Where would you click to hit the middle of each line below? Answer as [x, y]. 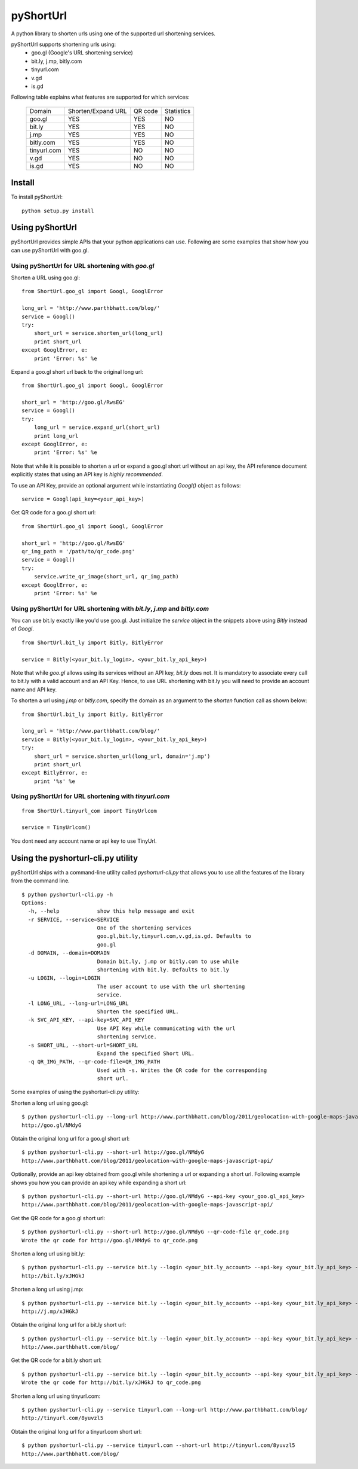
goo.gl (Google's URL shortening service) [82, 53]
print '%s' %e [55, 781]
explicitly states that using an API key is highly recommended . [87, 474]
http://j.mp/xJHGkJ [50, 1311]
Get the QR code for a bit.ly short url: [56, 1360]
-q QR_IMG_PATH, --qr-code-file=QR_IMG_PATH [94, 1062]
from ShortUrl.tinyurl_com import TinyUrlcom [89, 811]
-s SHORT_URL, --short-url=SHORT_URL [83, 1045]
